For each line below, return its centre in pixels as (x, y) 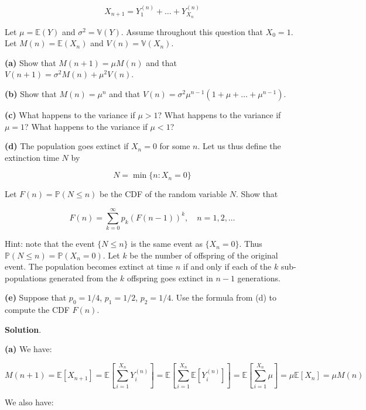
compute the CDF (37, 310)
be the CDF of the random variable (163, 194)
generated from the (83, 278)
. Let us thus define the (239, 146)
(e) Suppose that (36, 297)
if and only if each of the (227, 266)
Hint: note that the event (50, 244)
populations (26, 278)
